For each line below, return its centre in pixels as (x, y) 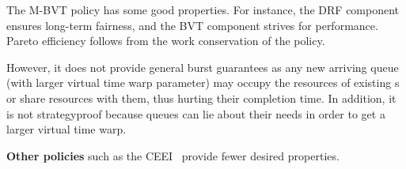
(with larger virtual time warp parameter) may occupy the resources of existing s (203, 83)
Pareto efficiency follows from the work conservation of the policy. (166, 41)
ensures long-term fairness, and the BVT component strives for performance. (192, 25)
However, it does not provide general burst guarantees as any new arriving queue (203, 67)
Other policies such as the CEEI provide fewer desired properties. (173, 155)
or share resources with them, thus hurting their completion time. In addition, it (201, 98)
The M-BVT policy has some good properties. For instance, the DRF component (203, 9)
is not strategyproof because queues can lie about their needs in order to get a (196, 113)
